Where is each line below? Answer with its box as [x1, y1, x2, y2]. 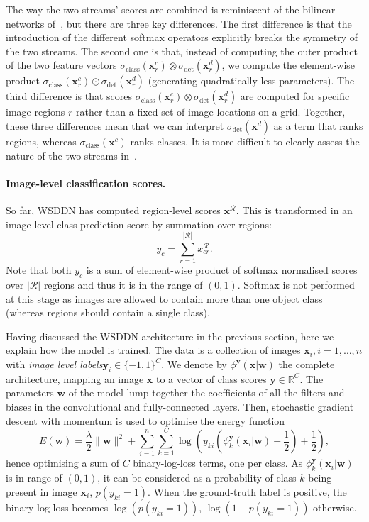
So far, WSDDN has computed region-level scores [6, 202, 221, 217]
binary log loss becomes [6, 499, 109, 514]
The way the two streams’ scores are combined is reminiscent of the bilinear [6, 2, 336, 16]
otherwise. [313, 499, 357, 514]
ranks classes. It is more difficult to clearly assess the [130, 133, 360, 148]
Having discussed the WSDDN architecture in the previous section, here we [6, 328, 334, 343]
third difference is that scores [6, 89, 133, 104]
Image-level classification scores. [6, 175, 166, 190]
